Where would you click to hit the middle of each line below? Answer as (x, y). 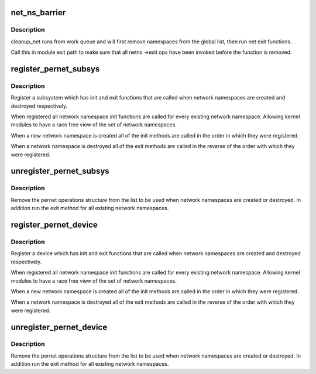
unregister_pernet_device (59, 327)
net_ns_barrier (38, 13)
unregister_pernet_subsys (60, 171)
